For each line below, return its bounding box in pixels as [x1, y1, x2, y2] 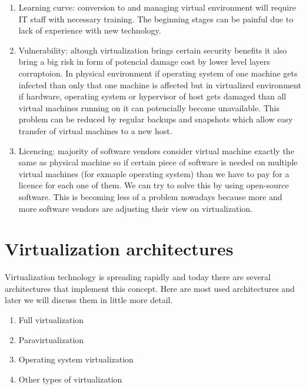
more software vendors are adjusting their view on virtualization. [18, 202, 252, 214]
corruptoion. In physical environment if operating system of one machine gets [18, 67, 298, 79]
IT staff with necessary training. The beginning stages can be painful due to [18, 12, 294, 25]
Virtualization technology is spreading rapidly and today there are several [5, 271, 271, 283]
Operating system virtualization [18, 353, 134, 365]
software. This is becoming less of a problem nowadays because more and [18, 190, 282, 202]
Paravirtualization [18, 333, 84, 345]
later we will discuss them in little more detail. [5, 294, 173, 306]
